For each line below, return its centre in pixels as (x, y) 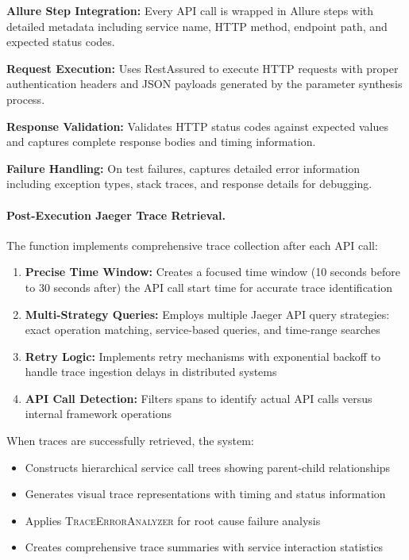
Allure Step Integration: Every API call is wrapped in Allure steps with (190, 10)
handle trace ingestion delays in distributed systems (151, 372)
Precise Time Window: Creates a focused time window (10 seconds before (212, 272)
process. (26, 99)
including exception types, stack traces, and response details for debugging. (189, 184)
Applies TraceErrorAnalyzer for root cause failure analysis (173, 520)
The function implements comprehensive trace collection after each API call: (192, 245)
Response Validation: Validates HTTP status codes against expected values (197, 126)
